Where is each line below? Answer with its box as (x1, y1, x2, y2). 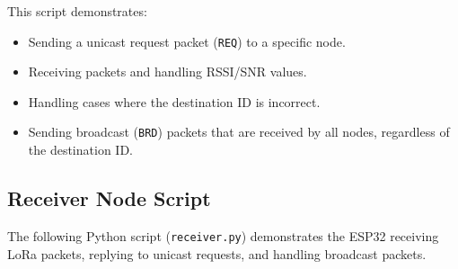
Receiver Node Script (7, 184, 211, 212)
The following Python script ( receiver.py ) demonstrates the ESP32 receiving (7, 226, 439, 245)
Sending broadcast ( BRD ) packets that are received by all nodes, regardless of (28, 122, 450, 141)
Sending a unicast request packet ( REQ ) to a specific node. (28, 31, 346, 50)
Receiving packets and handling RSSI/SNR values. (28, 62, 307, 81)
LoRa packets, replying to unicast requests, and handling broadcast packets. (7, 244, 427, 263)
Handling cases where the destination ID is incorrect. (28, 92, 321, 111)
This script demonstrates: (7, 2, 147, 20)
